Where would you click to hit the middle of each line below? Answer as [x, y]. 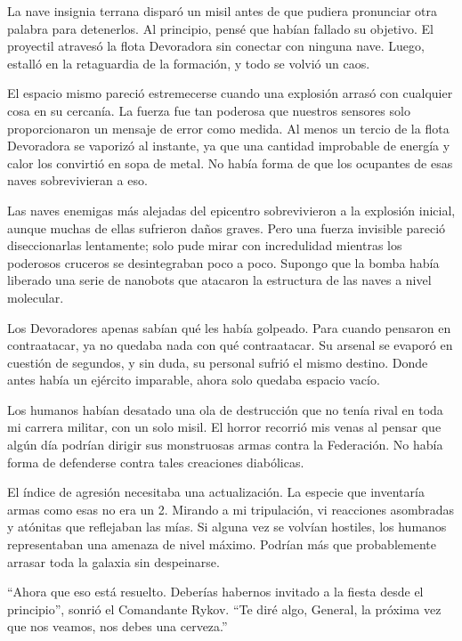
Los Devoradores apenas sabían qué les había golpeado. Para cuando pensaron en [229, 327]
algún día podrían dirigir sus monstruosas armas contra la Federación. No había [225, 445]
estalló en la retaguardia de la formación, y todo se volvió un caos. [189, 63]
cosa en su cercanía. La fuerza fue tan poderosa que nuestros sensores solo [209, 110]
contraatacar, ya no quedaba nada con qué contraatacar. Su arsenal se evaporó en [230, 345]
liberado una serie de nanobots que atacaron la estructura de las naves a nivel [219, 280]
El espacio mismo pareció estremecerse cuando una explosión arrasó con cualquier [230, 93]
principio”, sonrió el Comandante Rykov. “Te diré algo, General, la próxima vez [224, 609]
